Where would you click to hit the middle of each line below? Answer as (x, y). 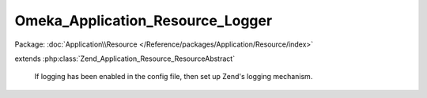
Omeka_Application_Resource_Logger (144, 21)
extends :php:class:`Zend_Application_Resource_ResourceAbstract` (125, 58)
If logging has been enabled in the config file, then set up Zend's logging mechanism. (174, 77)
